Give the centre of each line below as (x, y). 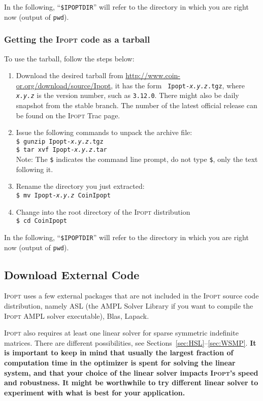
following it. (35, 169)
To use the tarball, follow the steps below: (69, 58)
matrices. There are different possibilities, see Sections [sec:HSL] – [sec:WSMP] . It (130, 342)
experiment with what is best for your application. (95, 392)
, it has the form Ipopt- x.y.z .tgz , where (178, 85)
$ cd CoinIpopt (42, 221)
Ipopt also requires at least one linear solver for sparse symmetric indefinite (121, 333)
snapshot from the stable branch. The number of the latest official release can (137, 105)
